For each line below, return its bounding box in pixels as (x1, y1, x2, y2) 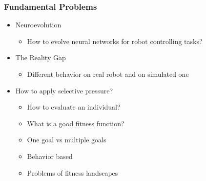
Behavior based (27, 151, 73, 161)
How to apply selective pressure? (15, 85, 113, 95)
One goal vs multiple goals (27, 135, 106, 145)
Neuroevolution (15, 20, 62, 30)
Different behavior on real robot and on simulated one (27, 69, 189, 79)
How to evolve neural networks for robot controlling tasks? (27, 36, 203, 46)
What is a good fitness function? (27, 118, 124, 128)
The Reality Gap (15, 52, 66, 63)
